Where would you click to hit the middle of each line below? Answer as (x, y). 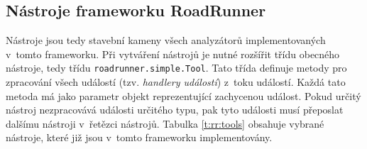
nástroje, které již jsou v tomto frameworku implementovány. (139, 137)
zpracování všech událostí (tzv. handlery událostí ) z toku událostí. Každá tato (176, 82)
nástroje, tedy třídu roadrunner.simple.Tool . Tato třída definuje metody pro (176, 68)
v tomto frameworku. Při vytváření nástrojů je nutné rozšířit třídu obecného (173, 54)
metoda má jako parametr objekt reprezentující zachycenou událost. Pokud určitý (183, 95)
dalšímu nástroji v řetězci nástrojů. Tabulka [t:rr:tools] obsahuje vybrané (165, 123)
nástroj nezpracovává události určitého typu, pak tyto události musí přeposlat (175, 110)
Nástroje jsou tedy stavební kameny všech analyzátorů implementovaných (166, 40)
